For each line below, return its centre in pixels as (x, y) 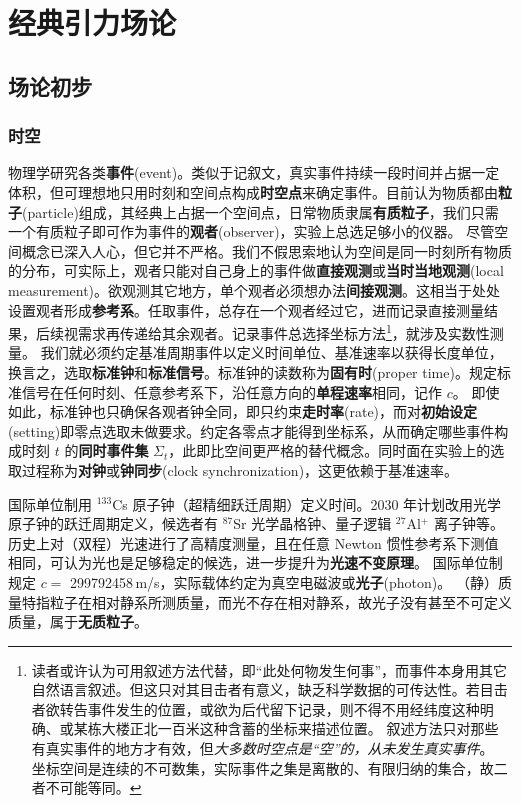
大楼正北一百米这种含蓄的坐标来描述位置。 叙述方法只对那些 (300, 728)
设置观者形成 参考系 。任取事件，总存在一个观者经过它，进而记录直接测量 (246, 309)
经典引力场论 (92, 22)
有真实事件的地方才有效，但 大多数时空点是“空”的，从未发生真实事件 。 (262, 748)
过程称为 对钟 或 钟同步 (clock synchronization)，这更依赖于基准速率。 (240, 469)
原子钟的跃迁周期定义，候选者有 (113, 523)
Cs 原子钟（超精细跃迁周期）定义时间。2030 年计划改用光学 (307, 503)
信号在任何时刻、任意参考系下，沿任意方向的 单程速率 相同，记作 (231, 391)
